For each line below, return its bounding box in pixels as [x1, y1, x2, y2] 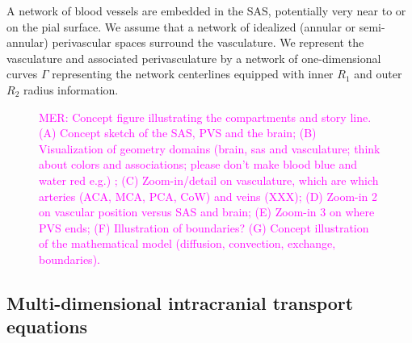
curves [6, 65, 38, 82]
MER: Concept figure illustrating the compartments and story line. [39, 108, 372, 125]
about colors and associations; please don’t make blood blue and [39, 156, 358, 173]
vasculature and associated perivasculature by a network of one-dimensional [6, 49, 381, 66]
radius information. [23, 81, 119, 98]
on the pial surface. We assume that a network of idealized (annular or [6, 18, 356, 35]
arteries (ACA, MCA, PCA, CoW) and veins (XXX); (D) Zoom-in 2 [39, 187, 378, 204]
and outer [354, 65, 402, 82]
